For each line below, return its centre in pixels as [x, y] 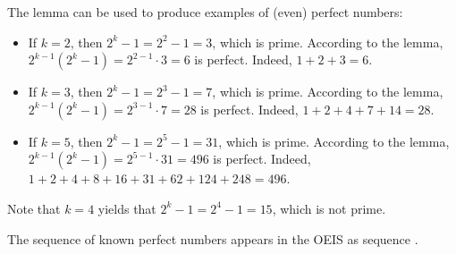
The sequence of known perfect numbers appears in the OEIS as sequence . [213, 238]
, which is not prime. [329, 208]
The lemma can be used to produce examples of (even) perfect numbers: [205, 12]
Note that [34, 208]
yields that [127, 208]
